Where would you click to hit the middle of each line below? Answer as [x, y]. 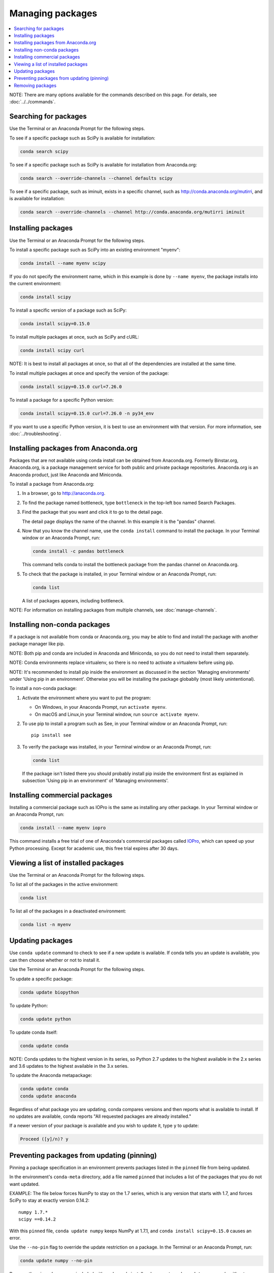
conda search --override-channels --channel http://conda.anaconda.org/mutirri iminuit [132, 212]
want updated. [25, 1184]
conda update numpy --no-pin [56, 1261]
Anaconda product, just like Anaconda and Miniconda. [66, 475]
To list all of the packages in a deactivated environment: [68, 911]
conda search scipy [44, 151]
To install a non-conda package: [43, 688]
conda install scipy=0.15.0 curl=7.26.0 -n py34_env [87, 413]
